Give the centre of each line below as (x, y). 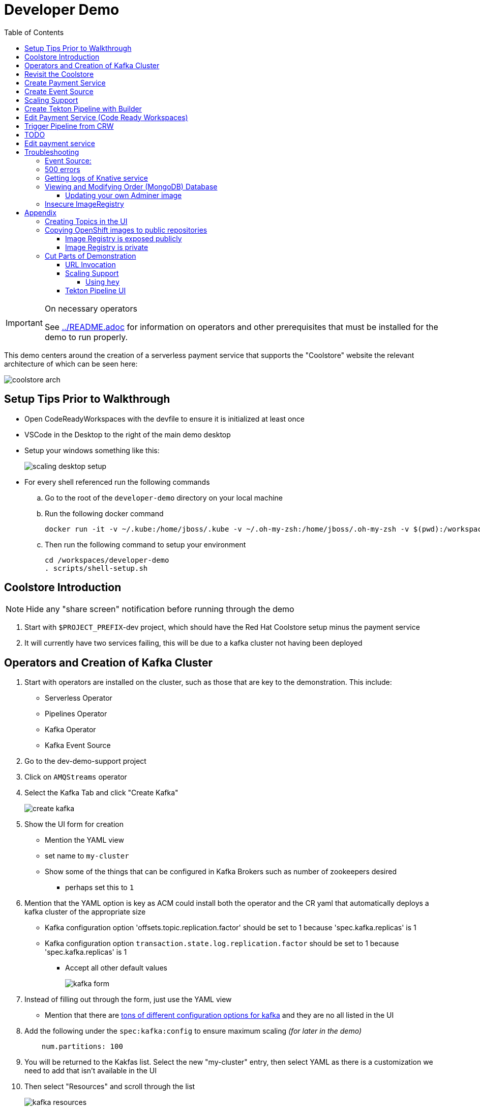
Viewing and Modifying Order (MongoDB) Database (131, 186)
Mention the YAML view (84, 840)
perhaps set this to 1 (100, 888)
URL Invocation (91, 264)
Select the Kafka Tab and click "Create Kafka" (101, 793)
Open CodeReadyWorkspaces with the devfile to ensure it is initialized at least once (164, 419)
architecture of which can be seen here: (71, 364)
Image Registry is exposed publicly (124, 238)
